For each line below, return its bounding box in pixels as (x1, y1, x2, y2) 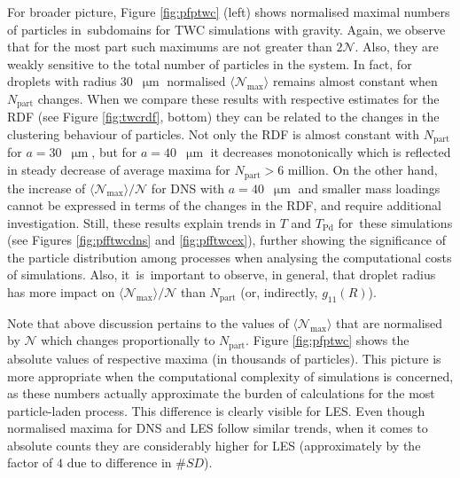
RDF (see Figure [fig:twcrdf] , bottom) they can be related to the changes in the (7, 107, 440, 126)
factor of (7, 453, 53, 472)
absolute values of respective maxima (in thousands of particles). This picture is (7, 349, 441, 367)
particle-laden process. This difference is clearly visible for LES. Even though (7, 401, 425, 419)
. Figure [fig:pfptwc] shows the (246, 331, 409, 349)
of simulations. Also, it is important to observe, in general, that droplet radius (7, 265, 436, 284)
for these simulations (338, 213, 453, 231)
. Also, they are (355, 37, 439, 56)
